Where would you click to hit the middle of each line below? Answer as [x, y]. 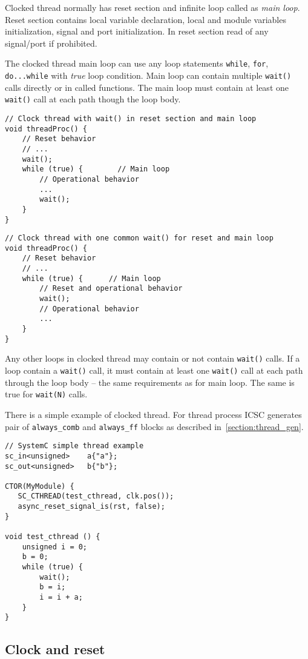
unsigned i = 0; [55, 547]
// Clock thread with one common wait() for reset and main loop [139, 238]
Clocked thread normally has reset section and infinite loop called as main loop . [152, 7]
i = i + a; [61, 598]
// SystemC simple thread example [74, 446]
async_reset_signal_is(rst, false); [91, 507]
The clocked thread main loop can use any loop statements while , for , [137, 63]
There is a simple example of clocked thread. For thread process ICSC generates [153, 414]
